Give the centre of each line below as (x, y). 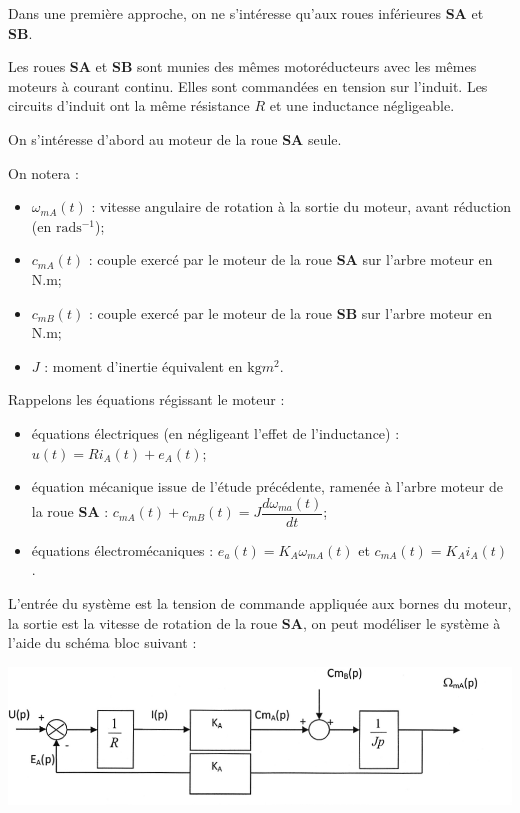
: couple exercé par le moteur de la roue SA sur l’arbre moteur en (290, 259)
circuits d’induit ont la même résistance (129, 105)
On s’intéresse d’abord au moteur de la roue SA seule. (175, 138)
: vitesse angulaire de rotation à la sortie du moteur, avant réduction (301, 206)
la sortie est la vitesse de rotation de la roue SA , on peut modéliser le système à (254, 622)
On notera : (43, 172)
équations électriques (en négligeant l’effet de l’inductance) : (215, 432)
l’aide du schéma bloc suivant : (102, 642)
